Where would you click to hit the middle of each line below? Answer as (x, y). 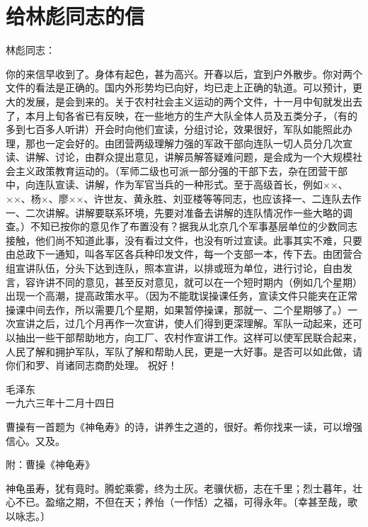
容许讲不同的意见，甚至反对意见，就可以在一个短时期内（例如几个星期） (194, 282)
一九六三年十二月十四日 (60, 403)
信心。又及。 (35, 440)
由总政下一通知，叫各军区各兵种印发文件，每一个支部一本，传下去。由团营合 (184, 254)
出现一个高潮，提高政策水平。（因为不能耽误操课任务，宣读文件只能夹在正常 (182, 296)
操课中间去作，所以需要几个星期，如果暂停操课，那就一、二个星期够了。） (177, 309)
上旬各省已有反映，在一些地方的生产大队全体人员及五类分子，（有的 (201, 115)
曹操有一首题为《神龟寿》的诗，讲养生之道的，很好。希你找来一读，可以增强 (184, 426)
